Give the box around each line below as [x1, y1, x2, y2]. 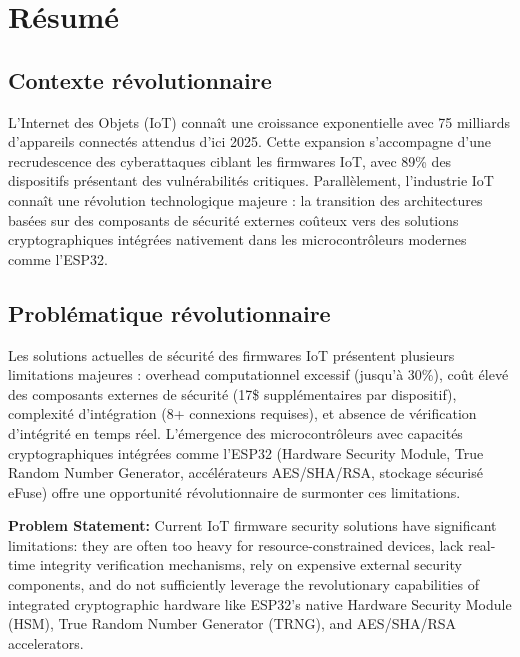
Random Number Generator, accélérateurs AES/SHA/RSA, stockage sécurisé [8, 462, 483, 483]
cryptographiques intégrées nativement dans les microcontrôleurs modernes [8, 229, 467, 250]
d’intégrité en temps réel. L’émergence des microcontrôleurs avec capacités [8, 422, 463, 443]
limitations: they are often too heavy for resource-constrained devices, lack [8, 534, 464, 555]
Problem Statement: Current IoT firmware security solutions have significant [8, 515, 497, 536]
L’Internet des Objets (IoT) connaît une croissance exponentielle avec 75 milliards [8, 111, 510, 132]
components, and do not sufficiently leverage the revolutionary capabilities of [8, 574, 479, 595]
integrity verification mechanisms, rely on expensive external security [39, 554, 462, 575]
